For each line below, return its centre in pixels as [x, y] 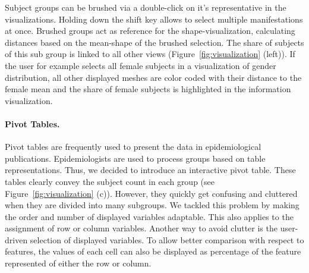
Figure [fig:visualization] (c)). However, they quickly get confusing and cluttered [151, 193]
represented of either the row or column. [78, 263]
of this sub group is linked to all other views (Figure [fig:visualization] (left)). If [150, 54]
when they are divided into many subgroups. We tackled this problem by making [152, 205]
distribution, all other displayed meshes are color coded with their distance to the [153, 77]
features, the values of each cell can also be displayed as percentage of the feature [153, 251]
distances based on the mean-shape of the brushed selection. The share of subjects [154, 42]
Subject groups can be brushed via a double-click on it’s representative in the [146, 7]
